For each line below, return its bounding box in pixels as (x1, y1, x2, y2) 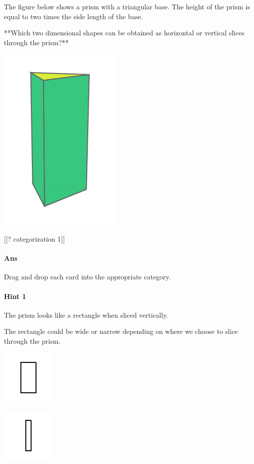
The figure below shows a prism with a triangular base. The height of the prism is (4, 1, 250, 11)
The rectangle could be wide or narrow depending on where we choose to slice (4, 326, 238, 336)
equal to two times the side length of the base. (4, 11, 143, 21)
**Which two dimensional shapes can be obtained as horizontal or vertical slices (4, 27, 245, 38)
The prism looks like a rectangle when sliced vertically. (4, 309, 168, 320)
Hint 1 (4, 291, 26, 301)
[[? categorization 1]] (4, 233, 65, 244)
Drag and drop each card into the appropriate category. (4, 272, 171, 282)
